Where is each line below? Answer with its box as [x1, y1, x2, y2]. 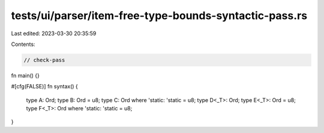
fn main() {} [11, 72, 40, 79]
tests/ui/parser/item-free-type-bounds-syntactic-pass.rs [11, 9, 308, 22]
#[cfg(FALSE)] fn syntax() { [11, 83, 78, 90]
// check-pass [23, 57, 65, 63]
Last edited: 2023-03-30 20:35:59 [11, 30, 97, 37]
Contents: [11, 41, 35, 48]
